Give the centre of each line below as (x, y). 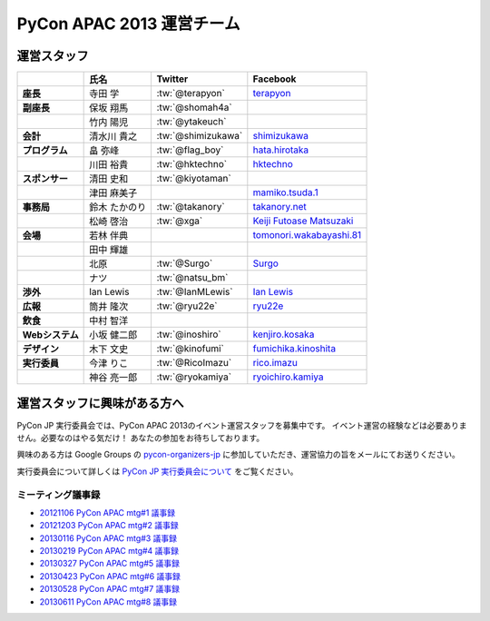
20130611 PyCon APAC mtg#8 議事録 (108, 601)
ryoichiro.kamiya (288, 377)
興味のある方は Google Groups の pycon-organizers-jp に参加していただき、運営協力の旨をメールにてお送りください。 (238, 455)
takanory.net (280, 207)
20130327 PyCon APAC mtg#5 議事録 (110, 564)
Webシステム (50, 335)
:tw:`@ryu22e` (187, 306)
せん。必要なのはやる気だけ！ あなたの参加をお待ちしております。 (141, 438)
